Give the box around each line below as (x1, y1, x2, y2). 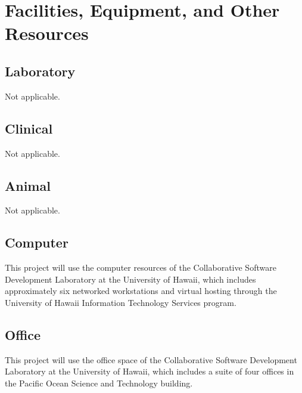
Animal (5, 176, 51, 194)
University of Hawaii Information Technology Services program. (5, 296, 236, 308)
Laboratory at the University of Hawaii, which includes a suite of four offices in (5, 365, 294, 377)
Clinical (5, 119, 53, 137)
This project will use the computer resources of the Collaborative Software (5, 261, 276, 274)
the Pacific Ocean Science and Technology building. (5, 376, 193, 389)
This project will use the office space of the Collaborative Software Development (5, 353, 297, 366)
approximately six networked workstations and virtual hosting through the (5, 284, 277, 297)
